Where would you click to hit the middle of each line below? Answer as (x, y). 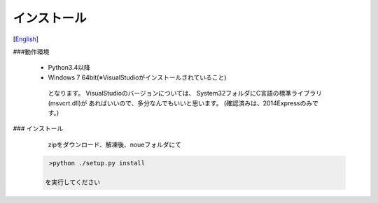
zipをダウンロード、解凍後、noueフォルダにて (115, 144)
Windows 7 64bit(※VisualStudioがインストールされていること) (137, 77)
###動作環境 (31, 52)
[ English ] (26, 39)
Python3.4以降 (69, 68)
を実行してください (73, 182)
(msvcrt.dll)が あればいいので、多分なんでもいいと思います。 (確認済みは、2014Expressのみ (180, 103)
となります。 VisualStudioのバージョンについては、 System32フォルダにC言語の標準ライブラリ (185, 93)
